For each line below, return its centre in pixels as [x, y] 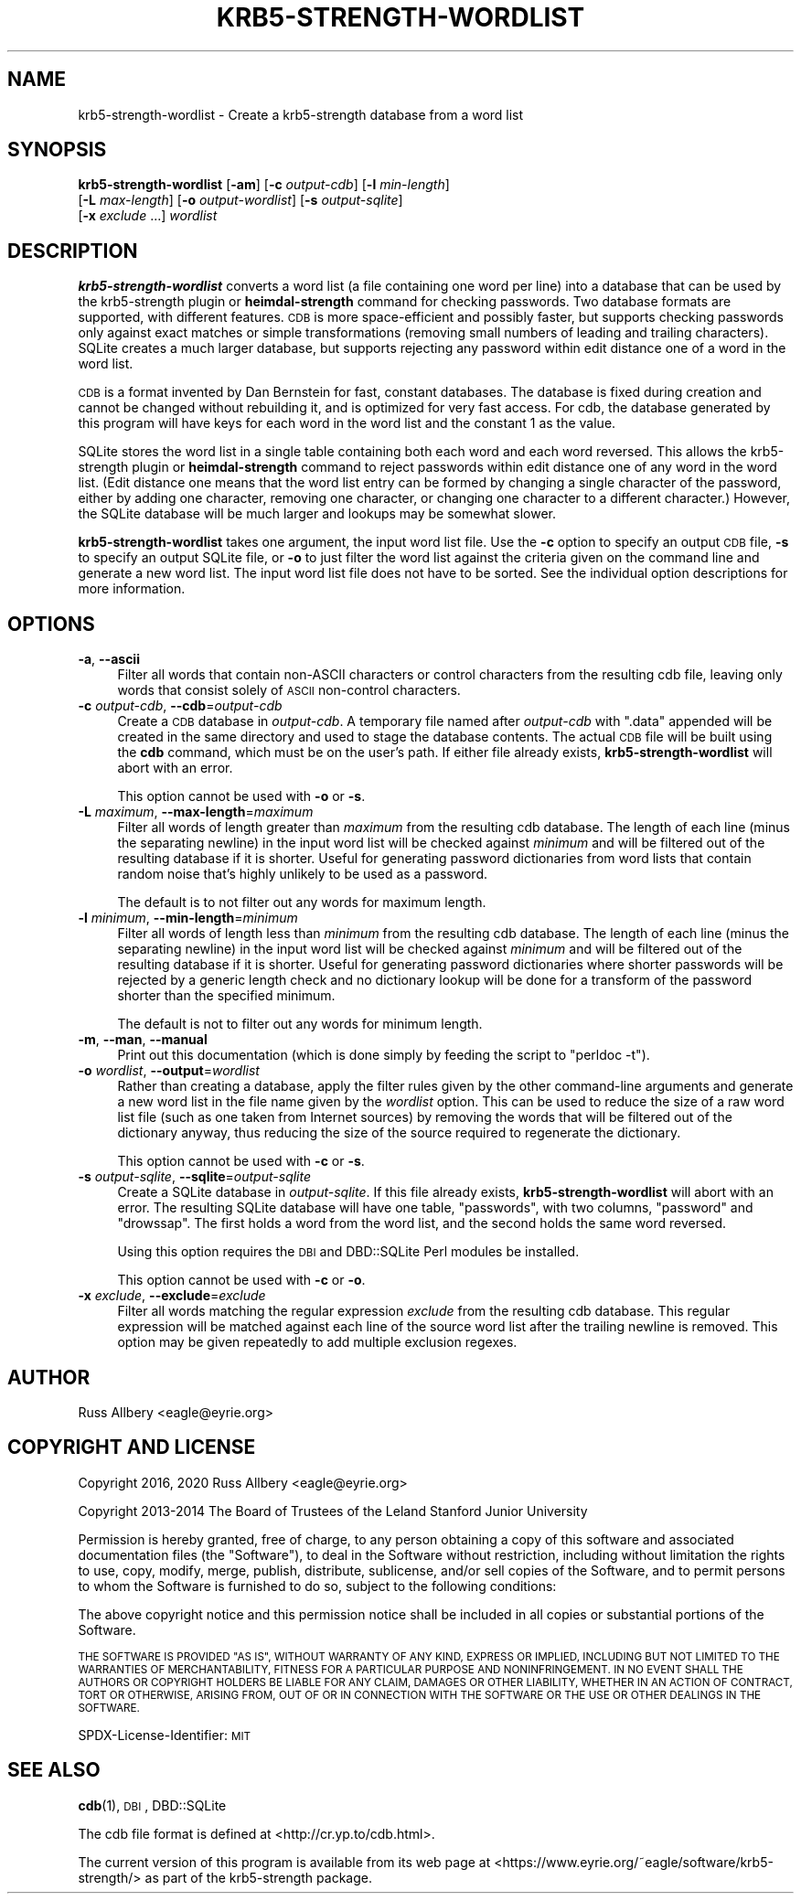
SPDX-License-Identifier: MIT [165, 1735]
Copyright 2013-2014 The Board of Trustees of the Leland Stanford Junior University [333, 1511]
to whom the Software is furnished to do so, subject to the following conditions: [317, 1586]
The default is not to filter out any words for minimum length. [300, 1024]
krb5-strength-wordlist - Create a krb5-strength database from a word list [301, 114]
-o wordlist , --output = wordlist [169, 1071]
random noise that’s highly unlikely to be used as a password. [303, 874]
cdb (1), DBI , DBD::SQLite [152, 1805]
